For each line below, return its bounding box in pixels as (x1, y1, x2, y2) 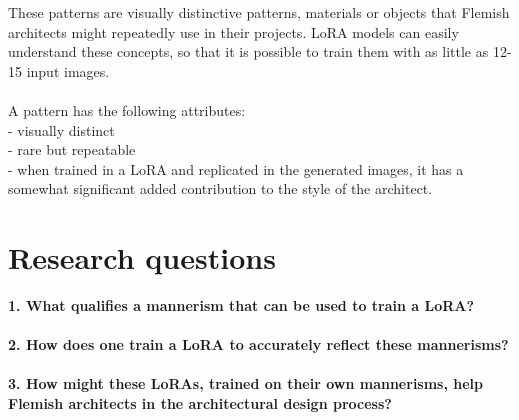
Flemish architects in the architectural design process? (8, 393, 392, 414)
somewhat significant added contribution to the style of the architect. (8, 178, 433, 199)
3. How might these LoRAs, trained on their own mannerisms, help (8, 373, 484, 394)
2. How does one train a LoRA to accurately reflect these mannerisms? (8, 334, 509, 355)
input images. (26, 60, 110, 81)
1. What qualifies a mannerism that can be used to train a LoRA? (8, 295, 475, 316)
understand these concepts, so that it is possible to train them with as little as (8, 41, 489, 62)
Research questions (8, 237, 276, 278)
